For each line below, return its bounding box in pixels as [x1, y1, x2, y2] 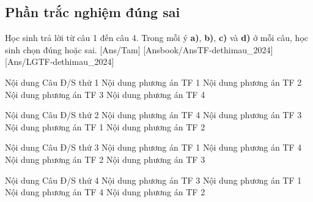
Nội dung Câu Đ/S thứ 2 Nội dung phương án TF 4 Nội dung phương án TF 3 [5, 108, 302, 121]
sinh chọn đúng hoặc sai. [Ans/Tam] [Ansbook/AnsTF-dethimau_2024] [5, 43, 273, 56]
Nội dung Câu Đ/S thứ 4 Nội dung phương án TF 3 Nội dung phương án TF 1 [5, 173, 302, 186]
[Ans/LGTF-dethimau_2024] [5, 55, 114, 68]
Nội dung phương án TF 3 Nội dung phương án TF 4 [5, 88, 205, 100]
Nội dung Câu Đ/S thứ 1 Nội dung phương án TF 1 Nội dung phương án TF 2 [5, 75, 302, 88]
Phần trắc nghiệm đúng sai [5, 2, 180, 21]
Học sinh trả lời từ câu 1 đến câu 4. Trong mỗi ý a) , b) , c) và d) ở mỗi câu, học [5, 31, 308, 44]
